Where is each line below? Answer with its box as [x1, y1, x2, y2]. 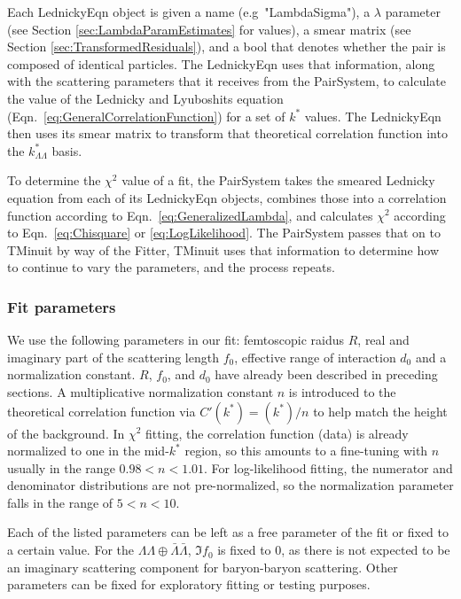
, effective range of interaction [234, 347, 396, 366]
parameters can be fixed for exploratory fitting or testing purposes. [7, 575, 371, 594]
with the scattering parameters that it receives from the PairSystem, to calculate [7, 72, 446, 90]
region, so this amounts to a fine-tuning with [184, 441, 428, 460]
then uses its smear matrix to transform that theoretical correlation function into [7, 124, 448, 143]
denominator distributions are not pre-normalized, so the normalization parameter [7, 476, 454, 494]
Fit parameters [7, 295, 116, 317]
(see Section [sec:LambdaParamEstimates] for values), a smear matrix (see [7, 19, 411, 38]
